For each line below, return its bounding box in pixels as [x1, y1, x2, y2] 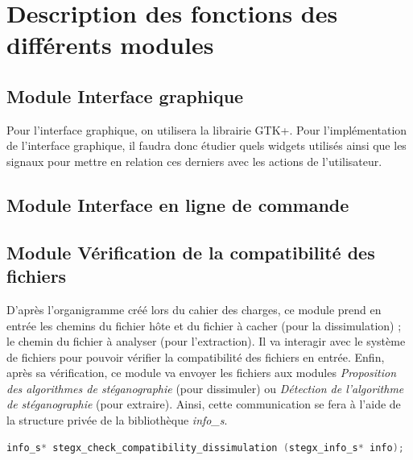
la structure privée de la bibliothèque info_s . [6, 412, 228, 429]
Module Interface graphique [6, 83, 244, 108]
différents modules [6, 28, 214, 61]
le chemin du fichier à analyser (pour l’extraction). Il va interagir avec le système [6, 333, 406, 350]
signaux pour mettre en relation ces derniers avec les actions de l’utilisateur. [6, 152, 382, 169]
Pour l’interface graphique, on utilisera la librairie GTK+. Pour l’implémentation [6, 121, 407, 138]
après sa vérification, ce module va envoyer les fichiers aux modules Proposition [6, 364, 397, 381]
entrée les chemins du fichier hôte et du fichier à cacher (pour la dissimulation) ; [6, 317, 402, 334]
